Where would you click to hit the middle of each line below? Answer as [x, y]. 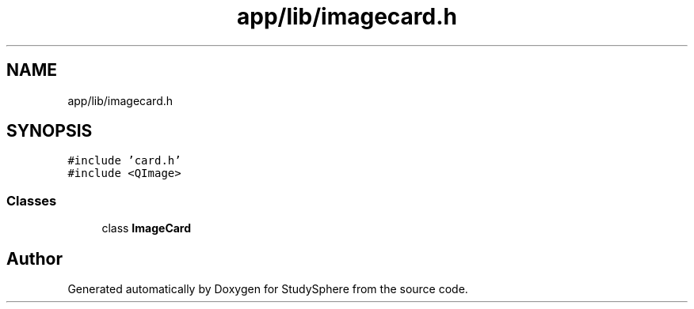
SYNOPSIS [50, 131]
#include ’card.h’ [124, 161]
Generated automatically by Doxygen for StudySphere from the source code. [268, 289]
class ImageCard [147, 228]
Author [34, 258]
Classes [32, 200]
